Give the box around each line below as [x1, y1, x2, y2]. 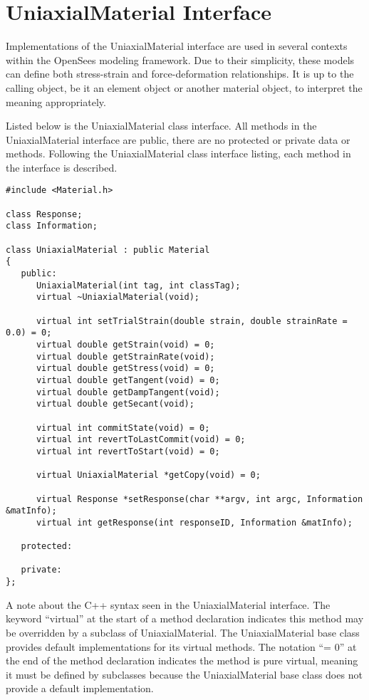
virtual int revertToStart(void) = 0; [36, 446, 220, 456]
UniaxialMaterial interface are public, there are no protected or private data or [6, 132, 350, 147]
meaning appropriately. [6, 94, 106, 109]
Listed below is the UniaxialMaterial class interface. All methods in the [6, 118, 317, 133]
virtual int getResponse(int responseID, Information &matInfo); [36, 517, 353, 528]
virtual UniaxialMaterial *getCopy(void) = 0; [36, 470, 261, 481]
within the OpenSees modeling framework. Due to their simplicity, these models [6, 52, 355, 67]
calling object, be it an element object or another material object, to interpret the [6, 80, 363, 95]
